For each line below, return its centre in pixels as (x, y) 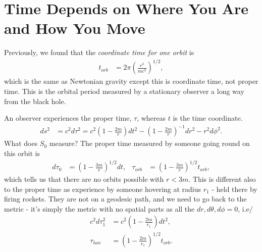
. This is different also (222, 179)
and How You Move (75, 28)
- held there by (234, 189)
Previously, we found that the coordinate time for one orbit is (99, 52)
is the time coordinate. (208, 118)
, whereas (151, 118)
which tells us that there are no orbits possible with (84, 179)
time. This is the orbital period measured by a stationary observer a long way (124, 91)
